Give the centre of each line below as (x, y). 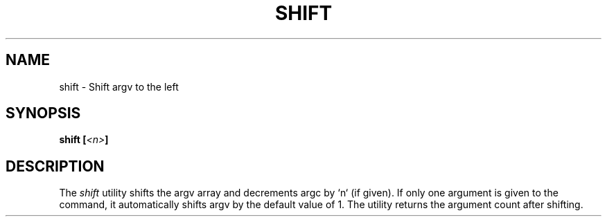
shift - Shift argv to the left (119, 86)
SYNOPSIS (43, 113)
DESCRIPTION (55, 166)
